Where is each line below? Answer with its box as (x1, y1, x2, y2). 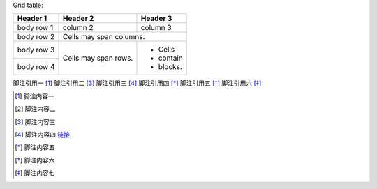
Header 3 (140, 14, 172, 24)
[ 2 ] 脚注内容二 (15, 105, 56, 113)
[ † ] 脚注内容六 (15, 156, 55, 164)
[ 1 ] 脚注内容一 (15, 91, 55, 100)
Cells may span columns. (62, 32, 145, 42)
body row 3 (17, 45, 55, 55)
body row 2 (17, 32, 55, 42)
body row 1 (17, 23, 54, 33)
